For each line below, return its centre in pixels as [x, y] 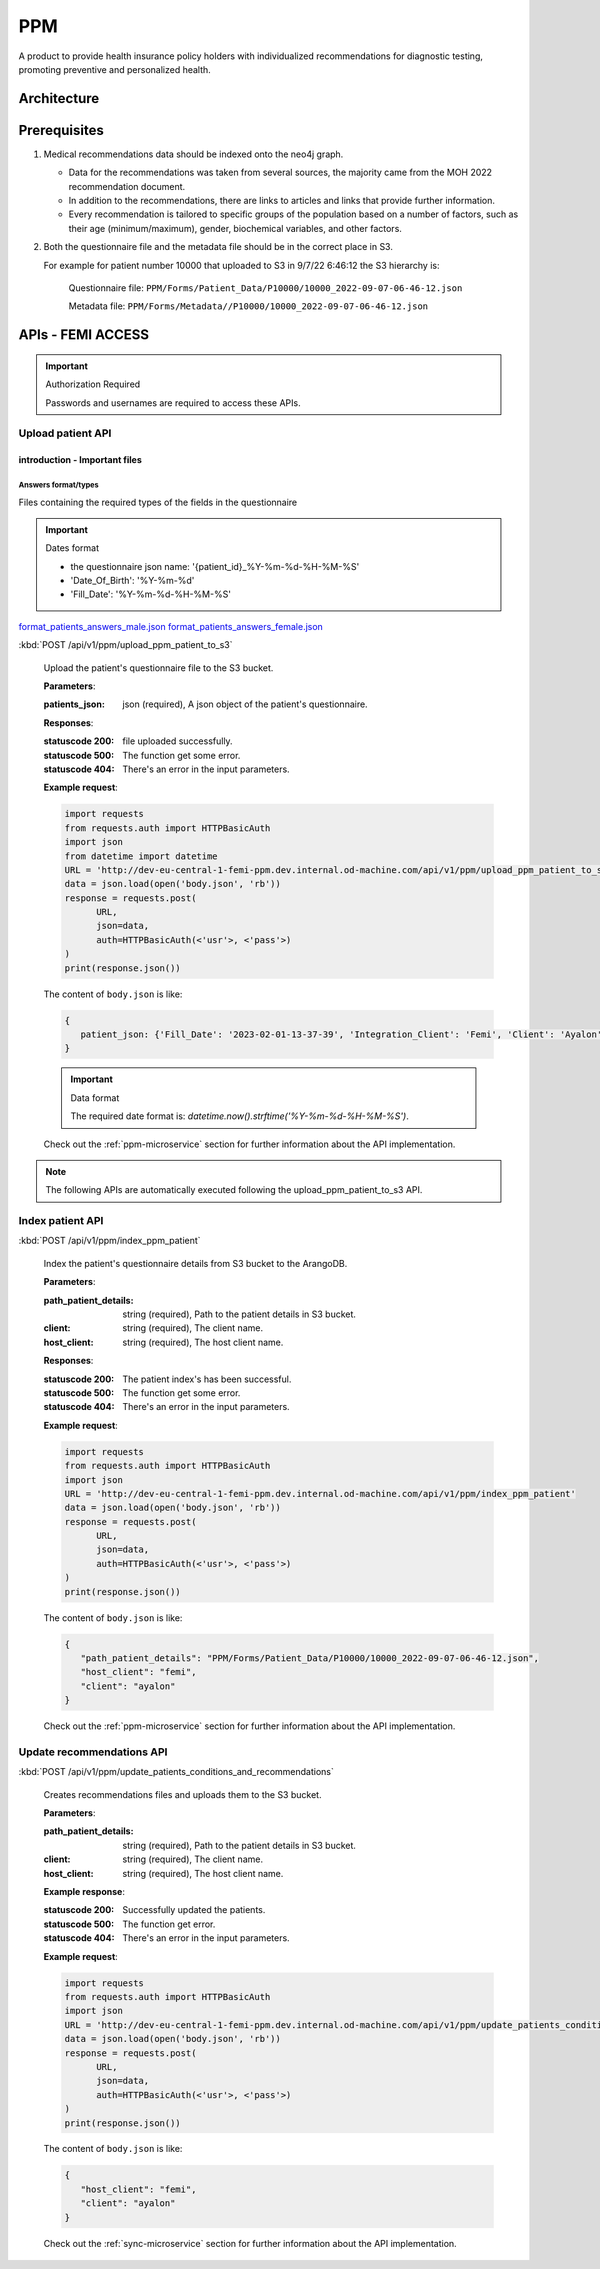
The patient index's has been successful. [207, 1379]
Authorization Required [93, 384]
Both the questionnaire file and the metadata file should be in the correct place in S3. [218, 247]
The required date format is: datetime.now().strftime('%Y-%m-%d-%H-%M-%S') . [239, 1116]
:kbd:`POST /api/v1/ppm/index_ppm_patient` [109, 1241]
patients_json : [74, 704]
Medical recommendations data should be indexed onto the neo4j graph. [193, 154]
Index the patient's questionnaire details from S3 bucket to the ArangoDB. [195, 1263]
